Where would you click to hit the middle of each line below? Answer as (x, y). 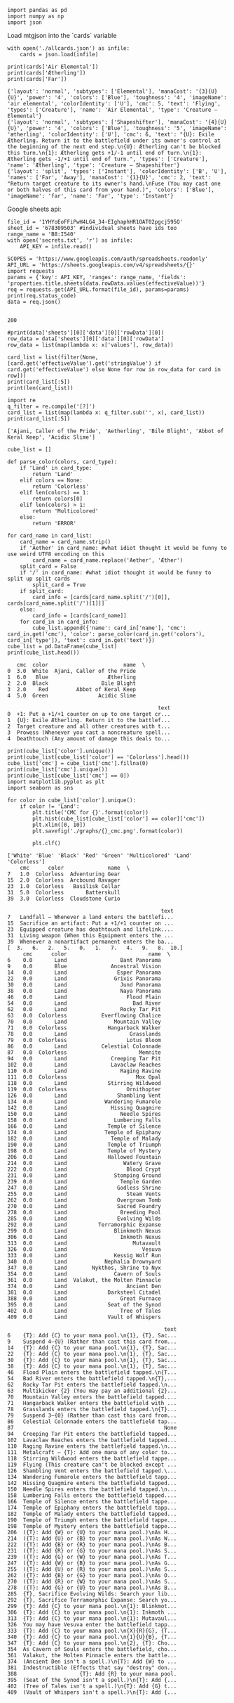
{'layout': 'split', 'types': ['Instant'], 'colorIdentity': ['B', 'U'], (117, 172)
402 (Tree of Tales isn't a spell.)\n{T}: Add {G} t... (92, 1686)
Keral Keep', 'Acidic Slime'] (51, 437)
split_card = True (59, 585)
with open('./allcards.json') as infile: (69, 49)
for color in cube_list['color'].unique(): (72, 800)
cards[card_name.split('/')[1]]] (56, 603)
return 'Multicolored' (66, 511)
